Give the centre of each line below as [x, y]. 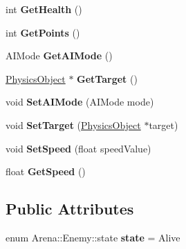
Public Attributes [70, 209]
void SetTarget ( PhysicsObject [73, 124]
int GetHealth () [44, 9]
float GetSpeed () [46, 171]
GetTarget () [107, 78]
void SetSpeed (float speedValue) [78, 148]
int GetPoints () [43, 32]
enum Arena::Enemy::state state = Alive [93, 237]
